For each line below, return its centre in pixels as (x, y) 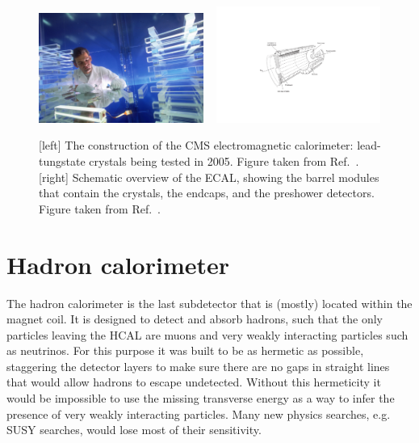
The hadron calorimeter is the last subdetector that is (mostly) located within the (209, 303)
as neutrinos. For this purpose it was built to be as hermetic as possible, (185, 350)
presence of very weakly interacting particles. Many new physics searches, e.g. (199, 413)
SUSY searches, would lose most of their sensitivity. (134, 430)
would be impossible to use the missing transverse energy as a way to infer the (201, 398)
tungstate (62, 161)
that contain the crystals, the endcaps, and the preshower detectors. (207, 193)
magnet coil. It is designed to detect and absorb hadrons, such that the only (195, 319)
